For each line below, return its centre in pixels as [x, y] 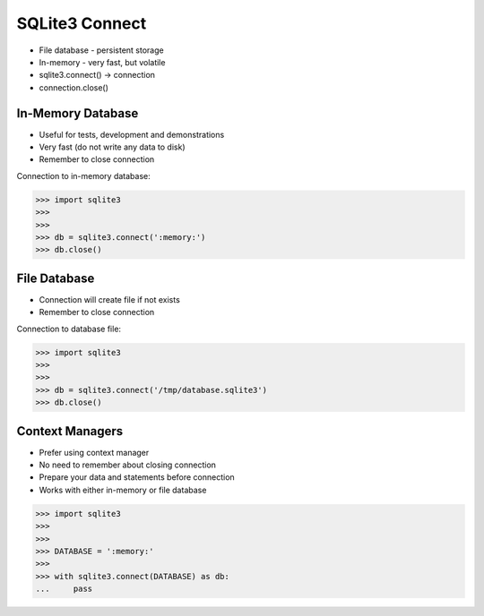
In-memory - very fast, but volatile [102, 62]
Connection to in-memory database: [84, 175]
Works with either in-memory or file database [123, 490]
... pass [64, 589]
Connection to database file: [69, 329]
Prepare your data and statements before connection [137, 477]
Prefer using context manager [94, 452]
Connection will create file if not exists [110, 299]
